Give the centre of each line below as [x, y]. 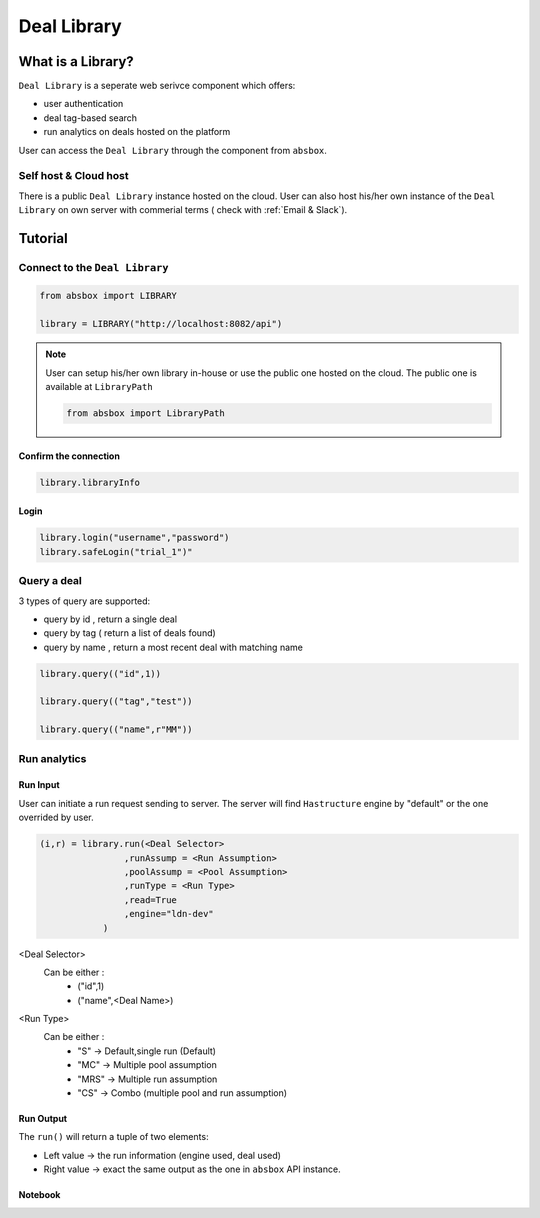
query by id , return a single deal [110, 619]
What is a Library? [76, 61]
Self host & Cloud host [73, 176]
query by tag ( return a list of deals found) [130, 633]
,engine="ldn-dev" [168, 914]
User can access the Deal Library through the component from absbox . [172, 150]
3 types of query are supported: [84, 601]
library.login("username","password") [134, 538]
